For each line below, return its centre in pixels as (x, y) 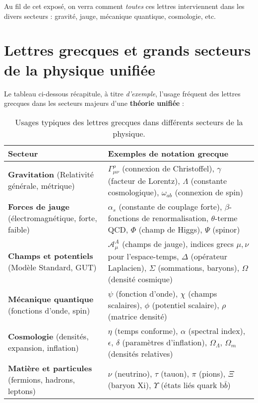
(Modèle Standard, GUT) (52, 267)
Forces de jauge (39, 206)
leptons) (22, 391)
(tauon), (175, 374)
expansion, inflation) (43, 348)
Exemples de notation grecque (168, 153)
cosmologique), (133, 192)
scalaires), (125, 305)
